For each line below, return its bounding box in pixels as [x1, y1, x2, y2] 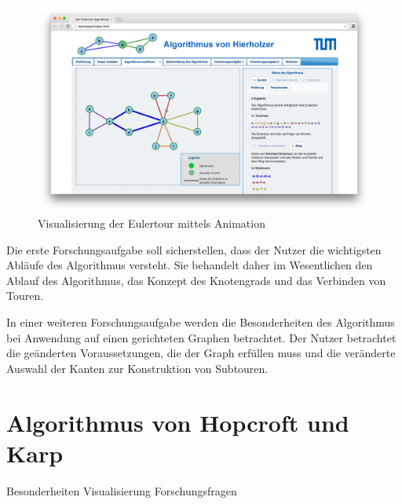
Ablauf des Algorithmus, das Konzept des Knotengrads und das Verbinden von [6, 272, 386, 288]
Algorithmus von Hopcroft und [6, 406, 349, 438]
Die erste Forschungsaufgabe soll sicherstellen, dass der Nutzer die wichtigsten [6, 241, 382, 257]
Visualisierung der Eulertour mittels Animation [38, 215, 265, 232]
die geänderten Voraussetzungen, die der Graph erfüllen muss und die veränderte [6, 345, 396, 361]
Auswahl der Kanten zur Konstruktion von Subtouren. [6, 360, 269, 376]
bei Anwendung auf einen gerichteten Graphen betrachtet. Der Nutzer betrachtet [6, 329, 397, 345]
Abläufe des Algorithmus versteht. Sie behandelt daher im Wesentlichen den [6, 257, 373, 273]
